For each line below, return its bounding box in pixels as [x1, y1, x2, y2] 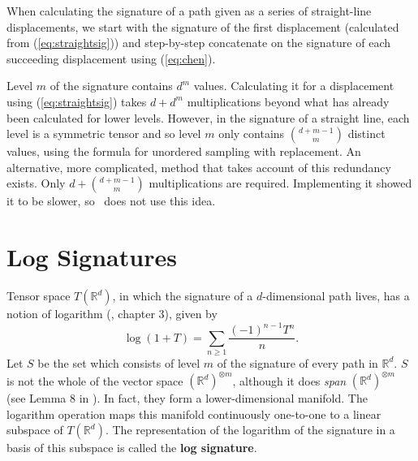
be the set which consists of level [37, 354, 200, 371]
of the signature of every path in [217, 354, 378, 371]
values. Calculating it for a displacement [193, 77, 394, 94]
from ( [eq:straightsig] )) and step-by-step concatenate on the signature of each [6, 34, 390, 51]
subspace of [6, 421, 63, 438]
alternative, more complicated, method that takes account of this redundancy [6, 158, 391, 175]
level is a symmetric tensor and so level [6, 125, 201, 142]
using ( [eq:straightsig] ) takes [6, 93, 147, 110]
